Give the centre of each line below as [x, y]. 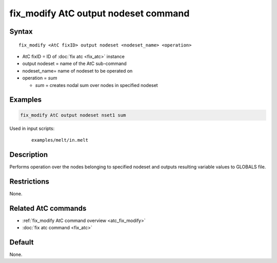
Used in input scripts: [32, 128]
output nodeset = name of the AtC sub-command [74, 63]
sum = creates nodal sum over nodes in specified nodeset [97, 85]
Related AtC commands [48, 208]
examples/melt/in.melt [60, 140]
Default [22, 242]
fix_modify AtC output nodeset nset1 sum [73, 115]
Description [29, 154]
